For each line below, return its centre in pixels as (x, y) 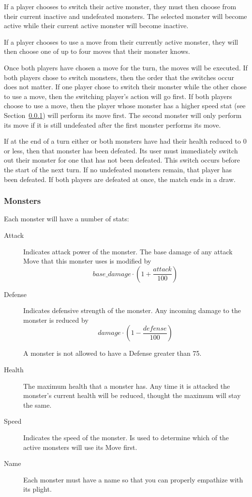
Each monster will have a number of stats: (67, 219)
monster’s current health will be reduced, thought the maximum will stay (132, 395)
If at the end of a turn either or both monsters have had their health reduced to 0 (125, 141)
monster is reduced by (56, 320)
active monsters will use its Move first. (80, 447)
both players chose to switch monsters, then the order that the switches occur (119, 77)
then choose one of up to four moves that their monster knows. (97, 51)
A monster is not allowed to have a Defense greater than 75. (112, 353)
